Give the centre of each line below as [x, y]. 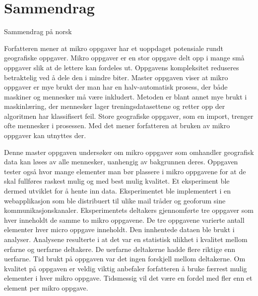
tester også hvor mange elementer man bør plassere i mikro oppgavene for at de [125, 171]
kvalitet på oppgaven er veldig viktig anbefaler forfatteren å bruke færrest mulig [126, 268]
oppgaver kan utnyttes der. [45, 135]
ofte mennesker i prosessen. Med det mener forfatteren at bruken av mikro [117, 125]
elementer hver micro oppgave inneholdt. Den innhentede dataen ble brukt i [119, 229]
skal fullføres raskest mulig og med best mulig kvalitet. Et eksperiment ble [117, 181]
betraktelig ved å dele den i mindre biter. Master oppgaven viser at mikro [116, 77]
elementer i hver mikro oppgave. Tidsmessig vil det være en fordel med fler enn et [128, 278]
